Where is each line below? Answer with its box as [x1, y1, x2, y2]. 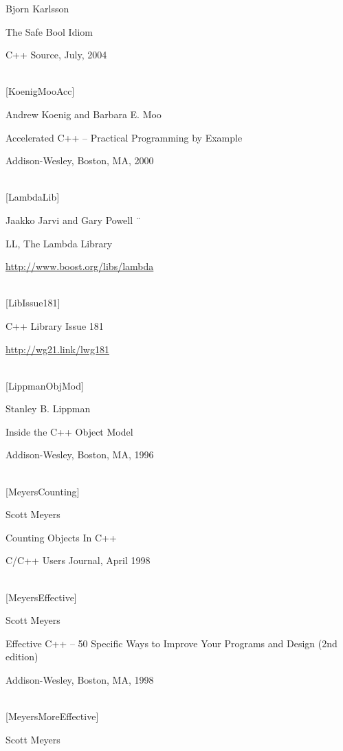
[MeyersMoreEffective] [5, 709, 99, 724]
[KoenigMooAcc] [5, 84, 75, 98]
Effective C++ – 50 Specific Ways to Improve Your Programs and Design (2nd [5, 636, 338, 650]
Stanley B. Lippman [5, 401, 91, 416]
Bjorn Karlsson [5, 1, 69, 15]
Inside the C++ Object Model [5, 424, 133, 438]
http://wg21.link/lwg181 [5, 341, 109, 356]
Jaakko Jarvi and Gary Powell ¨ [5, 212, 141, 227]
